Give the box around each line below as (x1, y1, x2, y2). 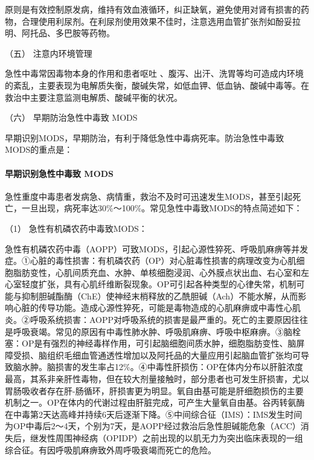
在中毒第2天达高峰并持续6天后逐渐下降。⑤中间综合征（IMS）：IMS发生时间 (5, 407, 303, 420)
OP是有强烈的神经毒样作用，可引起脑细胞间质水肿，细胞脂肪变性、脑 (21, 337, 296, 350)
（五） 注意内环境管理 (5, 46, 92, 59)
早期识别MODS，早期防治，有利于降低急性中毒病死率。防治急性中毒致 (5, 131, 284, 144)
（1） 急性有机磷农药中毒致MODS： (5, 222, 147, 234)
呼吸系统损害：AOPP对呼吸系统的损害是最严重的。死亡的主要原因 (30, 313, 292, 326)
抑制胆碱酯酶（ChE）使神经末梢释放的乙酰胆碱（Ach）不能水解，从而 (21, 289, 298, 302)
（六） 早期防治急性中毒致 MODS (5, 111, 138, 124)
